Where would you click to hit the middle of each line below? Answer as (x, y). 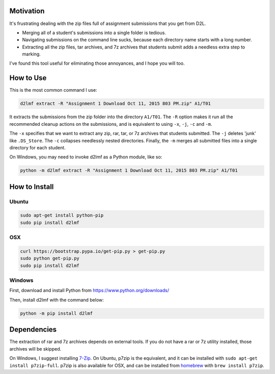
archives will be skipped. (35, 349)
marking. (31, 54)
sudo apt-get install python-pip (62, 216)
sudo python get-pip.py (50, 258)
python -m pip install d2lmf (57, 313)
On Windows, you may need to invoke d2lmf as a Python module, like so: (86, 157)
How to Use (28, 78)
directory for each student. (37, 147)
